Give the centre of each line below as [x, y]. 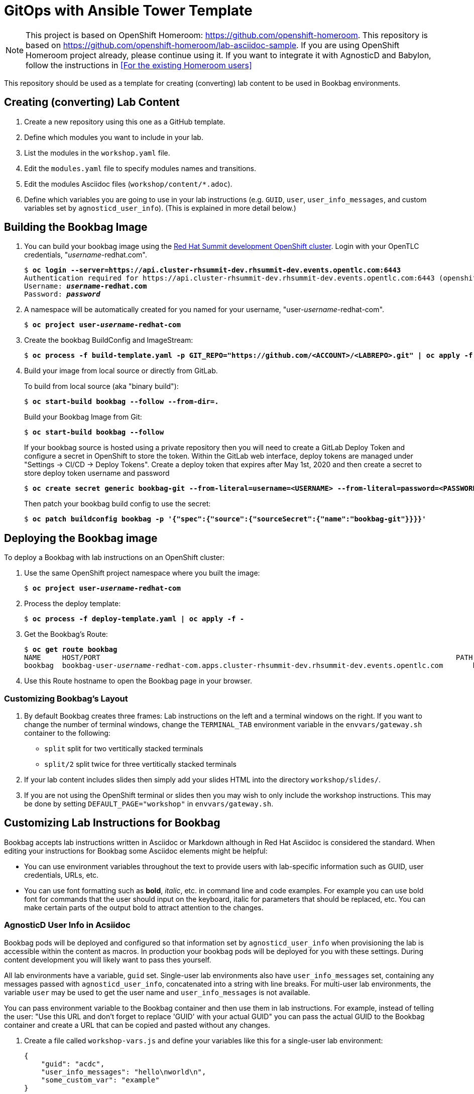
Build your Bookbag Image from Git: [83, 417]
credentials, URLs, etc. [62, 875]
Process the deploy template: [73, 604]
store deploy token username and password [97, 473]
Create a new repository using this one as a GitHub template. [125, 121]
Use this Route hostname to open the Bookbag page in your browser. [138, 681]
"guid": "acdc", [73, 1064]
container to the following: [67, 733]
